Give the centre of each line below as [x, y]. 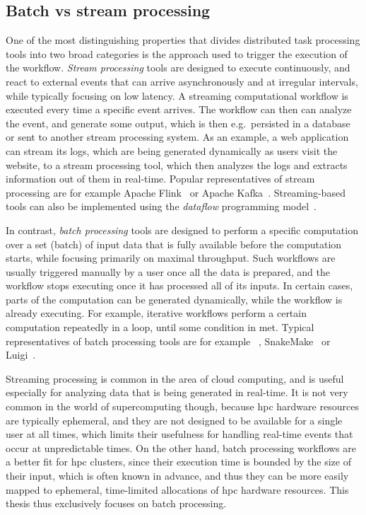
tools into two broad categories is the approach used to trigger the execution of [177, 53]
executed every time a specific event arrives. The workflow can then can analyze [179, 109]
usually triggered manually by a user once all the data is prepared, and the [168, 271]
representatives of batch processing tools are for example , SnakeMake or [168, 341]
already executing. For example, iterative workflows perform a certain [156, 313]
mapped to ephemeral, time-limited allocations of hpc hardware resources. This [177, 489]
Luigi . [21, 355]
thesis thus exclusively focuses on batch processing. [116, 503]
